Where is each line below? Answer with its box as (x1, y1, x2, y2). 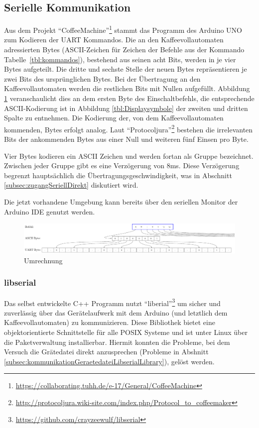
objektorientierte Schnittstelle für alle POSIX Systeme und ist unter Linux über (4, 327, 248, 337)
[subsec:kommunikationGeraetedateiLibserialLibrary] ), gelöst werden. (4, 356, 215, 366)
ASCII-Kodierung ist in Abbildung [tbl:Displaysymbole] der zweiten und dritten (4, 103, 248, 113)
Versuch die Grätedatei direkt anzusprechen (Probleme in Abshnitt (4, 346, 209, 357)
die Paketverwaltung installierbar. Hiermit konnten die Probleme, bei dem (4, 336, 230, 347)
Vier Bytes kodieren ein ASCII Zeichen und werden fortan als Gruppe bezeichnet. (4, 150, 254, 161)
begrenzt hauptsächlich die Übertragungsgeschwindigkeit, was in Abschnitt (4, 170, 232, 180)
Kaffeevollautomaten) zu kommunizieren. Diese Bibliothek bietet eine (4, 317, 215, 327)
